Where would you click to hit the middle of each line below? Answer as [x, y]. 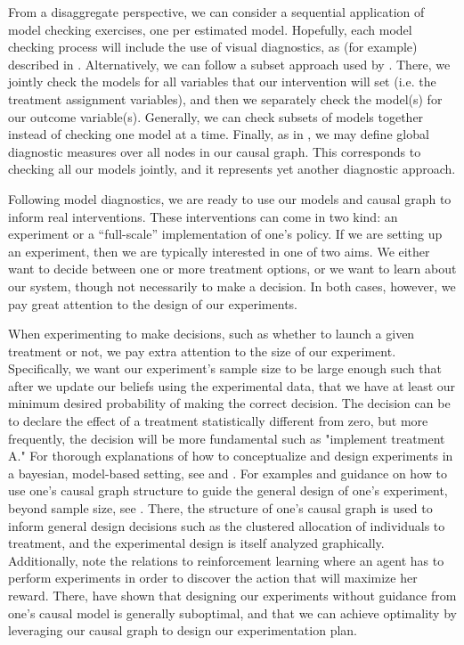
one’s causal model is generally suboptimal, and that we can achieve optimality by [232, 612]
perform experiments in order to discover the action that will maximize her [213, 578]
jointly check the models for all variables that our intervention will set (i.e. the [222, 82]
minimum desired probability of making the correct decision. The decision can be [229, 403]
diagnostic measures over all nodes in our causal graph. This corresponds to [215, 151]
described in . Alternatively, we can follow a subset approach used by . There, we [229, 64]
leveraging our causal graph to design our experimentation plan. [183, 630]
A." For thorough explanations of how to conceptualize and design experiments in [231, 456]
